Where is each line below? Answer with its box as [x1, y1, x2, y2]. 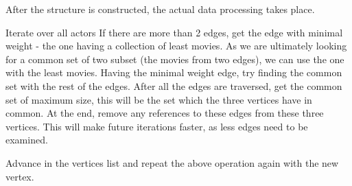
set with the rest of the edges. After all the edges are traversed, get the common [5, 78, 342, 93]
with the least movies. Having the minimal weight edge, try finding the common [5, 65, 342, 80]
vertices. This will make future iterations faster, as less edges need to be [5, 119, 308, 133]
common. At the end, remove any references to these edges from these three [5, 106, 324, 120]
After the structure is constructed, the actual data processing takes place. [5, 2, 315, 16]
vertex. [5, 169, 34, 183]
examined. [5, 132, 48, 147]
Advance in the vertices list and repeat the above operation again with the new [5, 155, 339, 170]
